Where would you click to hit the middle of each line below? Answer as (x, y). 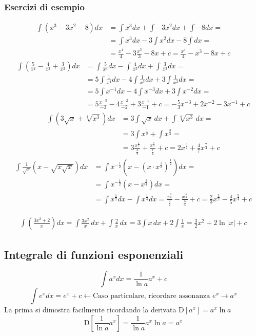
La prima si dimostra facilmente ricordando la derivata (90, 310)
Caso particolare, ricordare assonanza (151, 296)
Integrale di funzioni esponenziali (94, 254)
